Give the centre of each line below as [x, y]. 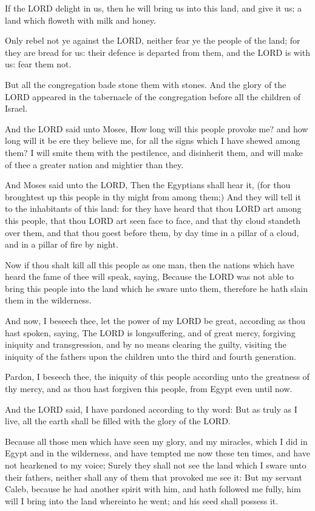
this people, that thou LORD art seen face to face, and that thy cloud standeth [153, 220]
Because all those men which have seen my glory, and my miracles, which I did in [156, 441]
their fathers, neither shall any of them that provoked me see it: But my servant [154, 477]
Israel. [16, 108]
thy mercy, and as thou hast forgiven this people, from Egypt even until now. [149, 389]
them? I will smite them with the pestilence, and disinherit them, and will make [154, 152]
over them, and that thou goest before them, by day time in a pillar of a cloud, [152, 232]
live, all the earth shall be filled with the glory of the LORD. [118, 421]
